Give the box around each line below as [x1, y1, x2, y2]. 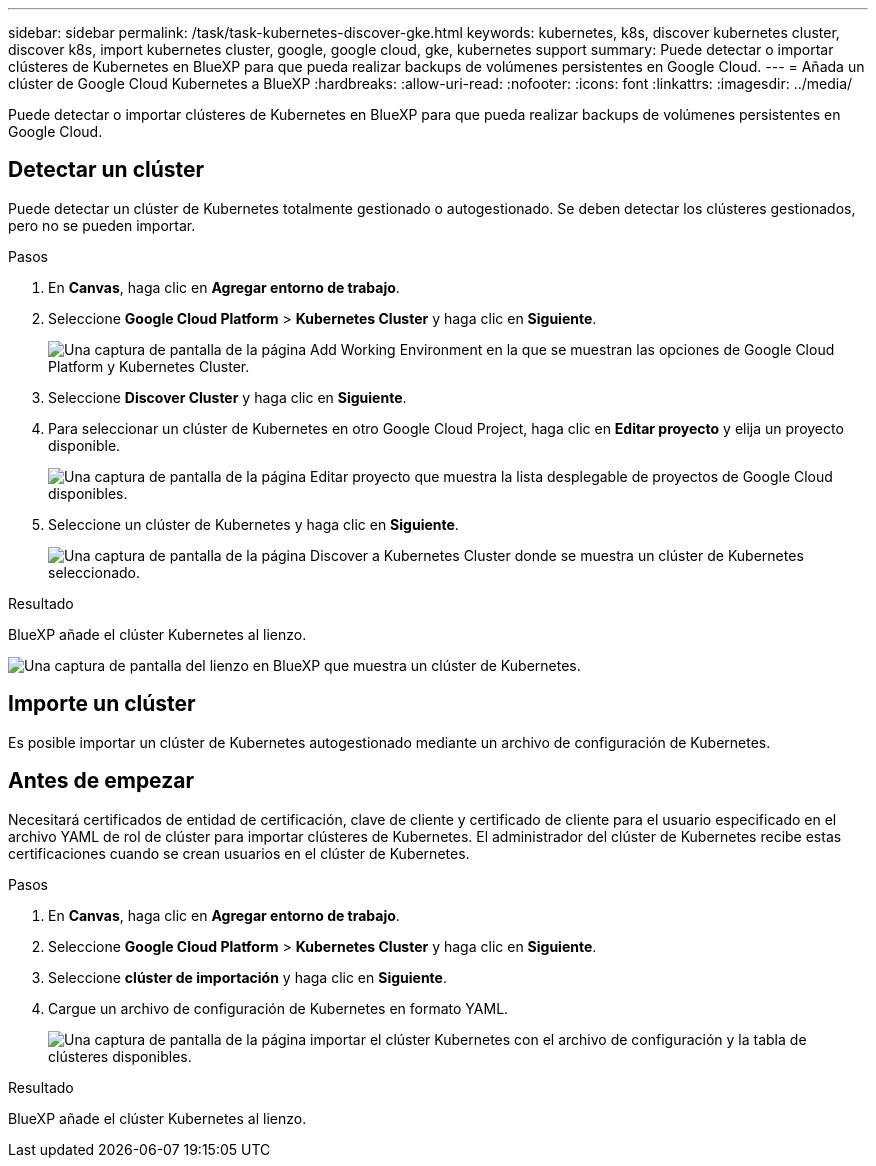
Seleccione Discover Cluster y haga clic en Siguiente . [48, 388, 407, 406]
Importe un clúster [8, 691, 196, 717]
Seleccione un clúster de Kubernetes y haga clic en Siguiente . [48, 515, 459, 533]
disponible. [48, 436, 121, 454]
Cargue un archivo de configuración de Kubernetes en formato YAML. [48, 999, 509, 1017]
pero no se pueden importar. [8, 216, 196, 234]
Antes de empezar [8, 768, 194, 794]
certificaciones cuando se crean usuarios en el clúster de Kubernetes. [8, 844, 470, 862]
